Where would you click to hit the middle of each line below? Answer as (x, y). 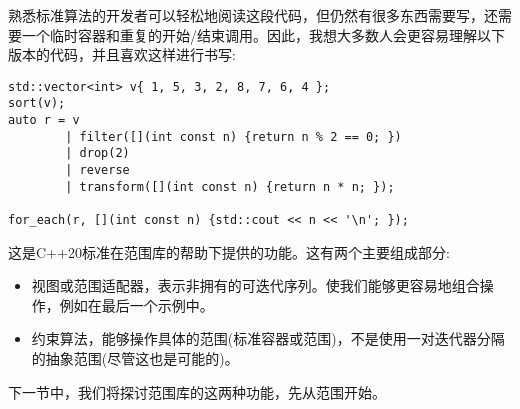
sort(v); (37, 103)
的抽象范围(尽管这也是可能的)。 (135, 358)
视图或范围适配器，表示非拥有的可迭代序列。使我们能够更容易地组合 (255, 285)
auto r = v (44, 120)
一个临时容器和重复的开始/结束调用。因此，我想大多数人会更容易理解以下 (263, 34)
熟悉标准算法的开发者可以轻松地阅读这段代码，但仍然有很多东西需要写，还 (253, 15)
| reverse (97, 170)
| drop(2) (97, 153)
